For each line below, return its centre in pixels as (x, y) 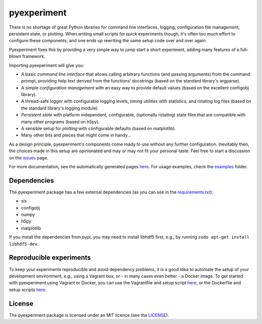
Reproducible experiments (50, 258)
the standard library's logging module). (60, 108)
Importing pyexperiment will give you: (47, 65)
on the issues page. (29, 158)
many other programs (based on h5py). (60, 122)
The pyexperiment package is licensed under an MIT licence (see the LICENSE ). (89, 315)
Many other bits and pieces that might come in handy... (76, 135)
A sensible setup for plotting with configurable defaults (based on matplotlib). (98, 129)
